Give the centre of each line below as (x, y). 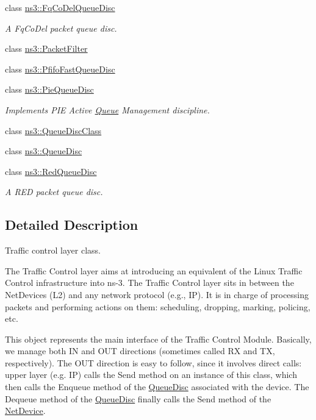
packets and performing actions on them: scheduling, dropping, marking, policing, (158, 306)
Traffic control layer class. (53, 250)
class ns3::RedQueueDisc (51, 171)
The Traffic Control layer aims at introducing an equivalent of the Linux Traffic (154, 270)
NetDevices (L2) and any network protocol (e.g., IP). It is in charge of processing (157, 294)
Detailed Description (72, 225)
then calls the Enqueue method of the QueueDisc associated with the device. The (157, 387)
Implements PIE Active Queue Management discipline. (107, 109)
